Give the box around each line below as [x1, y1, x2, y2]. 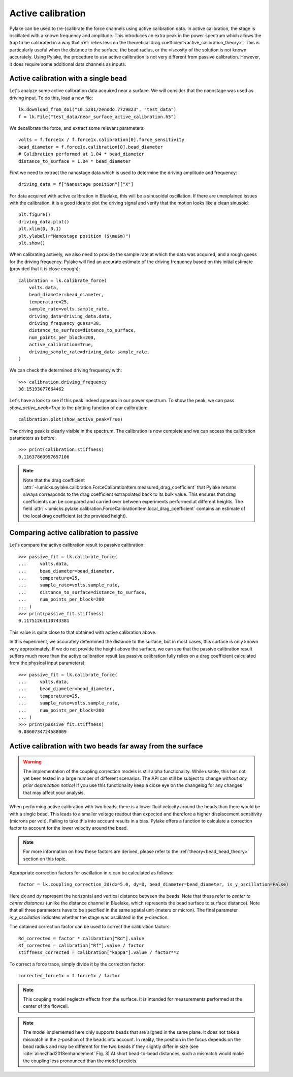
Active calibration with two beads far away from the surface [9, 742, 203, 750]
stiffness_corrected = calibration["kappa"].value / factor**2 [18, 950, 179, 955]
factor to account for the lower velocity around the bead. [9, 825, 128, 831]
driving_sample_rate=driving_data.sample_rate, [28, 349, 150, 355]
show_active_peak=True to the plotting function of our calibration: [9, 405, 148, 411]
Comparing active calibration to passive [9, 528, 139, 537]
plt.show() [18, 240, 46, 246]
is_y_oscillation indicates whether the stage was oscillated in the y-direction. [9, 914, 169, 920]
